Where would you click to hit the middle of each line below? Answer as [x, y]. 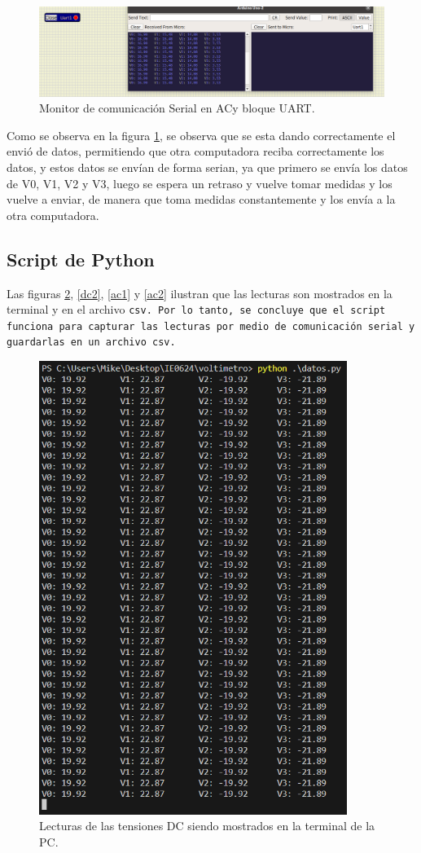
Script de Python [81, 259]
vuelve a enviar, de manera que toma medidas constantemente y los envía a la [201, 199]
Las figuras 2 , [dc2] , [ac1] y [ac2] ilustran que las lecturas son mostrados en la [200, 293]
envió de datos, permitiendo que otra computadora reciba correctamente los [195, 151]
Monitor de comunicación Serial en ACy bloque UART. [177, 108]
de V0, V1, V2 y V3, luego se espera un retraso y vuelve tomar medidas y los [200, 183]
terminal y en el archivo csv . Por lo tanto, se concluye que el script [196, 309]
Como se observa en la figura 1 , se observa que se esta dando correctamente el [201, 135]
